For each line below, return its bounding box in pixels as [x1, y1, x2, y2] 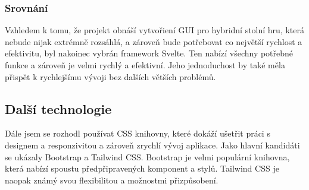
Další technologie [5, 99, 112, 118]
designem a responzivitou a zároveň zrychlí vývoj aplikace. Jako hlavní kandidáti [5, 138, 300, 151]
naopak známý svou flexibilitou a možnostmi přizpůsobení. [5, 173, 219, 186]
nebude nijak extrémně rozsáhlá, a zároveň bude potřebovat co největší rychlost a [5, 35, 302, 47]
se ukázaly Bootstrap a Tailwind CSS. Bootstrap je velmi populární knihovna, [5, 150, 290, 163]
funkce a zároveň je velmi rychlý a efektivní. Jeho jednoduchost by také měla [5, 59, 285, 71]
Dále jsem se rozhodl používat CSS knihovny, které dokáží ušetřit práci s [5, 127, 270, 140]
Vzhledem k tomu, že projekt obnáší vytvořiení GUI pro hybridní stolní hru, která [5, 24, 304, 36]
